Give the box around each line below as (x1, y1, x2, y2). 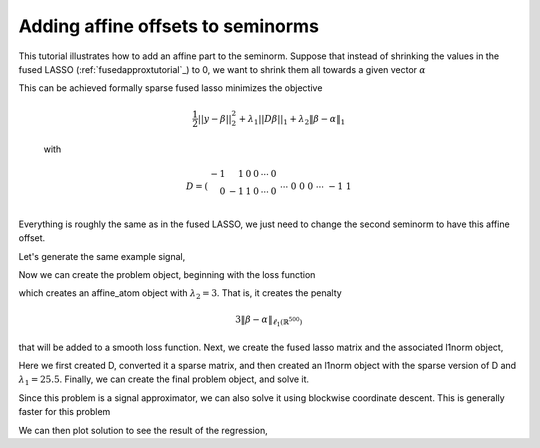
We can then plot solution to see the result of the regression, (18, 424, 269, 436)
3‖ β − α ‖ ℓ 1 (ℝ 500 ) (235, 313, 303, 329)
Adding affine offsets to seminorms (18, 15, 320, 37)
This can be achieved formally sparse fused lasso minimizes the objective (18, 82, 323, 94)
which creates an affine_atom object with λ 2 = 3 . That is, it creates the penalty (18, 287, 342, 302)
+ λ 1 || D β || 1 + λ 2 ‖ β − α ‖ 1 (238, 113, 346, 127)
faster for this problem (18, 406, 111, 418)
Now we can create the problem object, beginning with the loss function (18, 269, 316, 281)
